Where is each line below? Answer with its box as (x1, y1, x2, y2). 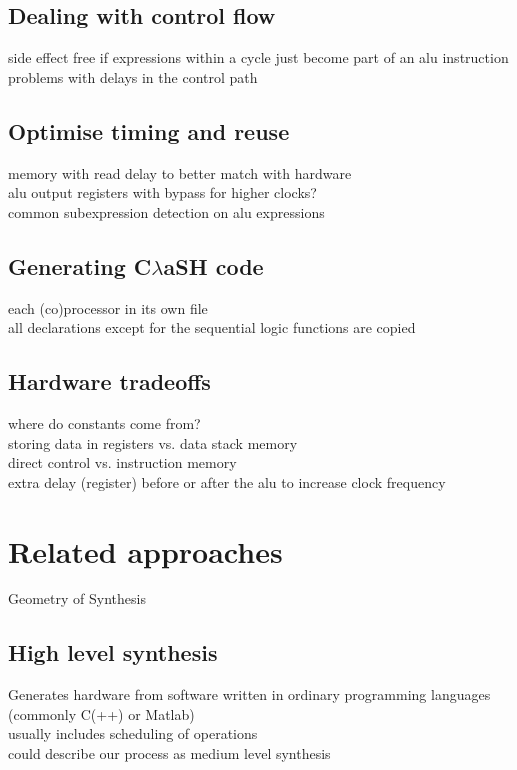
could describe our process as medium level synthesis (8, 743, 331, 764)
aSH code (163, 250, 264, 281)
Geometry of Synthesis (8, 588, 146, 609)
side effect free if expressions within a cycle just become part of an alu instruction (8, 47, 509, 68)
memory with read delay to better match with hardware (8, 162, 352, 183)
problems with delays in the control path (8, 66, 258, 87)
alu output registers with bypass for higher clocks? (8, 182, 317, 203)
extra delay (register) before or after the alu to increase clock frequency (8, 471, 446, 492)
